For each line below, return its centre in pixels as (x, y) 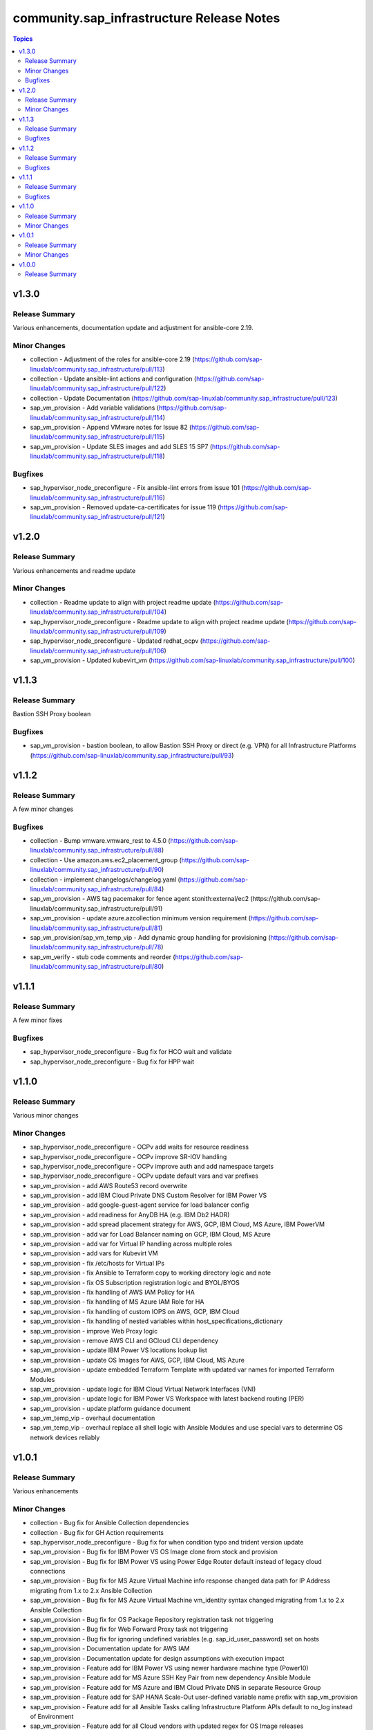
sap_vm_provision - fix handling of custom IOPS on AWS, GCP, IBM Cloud (135, 1311)
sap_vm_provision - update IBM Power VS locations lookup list (118, 1350)
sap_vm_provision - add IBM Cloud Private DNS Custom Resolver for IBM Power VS (149, 1195)
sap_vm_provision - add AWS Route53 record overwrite (109, 1185)
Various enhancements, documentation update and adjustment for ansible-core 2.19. (133, 328)
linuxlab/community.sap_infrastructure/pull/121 (96, 517)
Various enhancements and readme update (74, 570)
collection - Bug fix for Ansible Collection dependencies (109, 1523)
